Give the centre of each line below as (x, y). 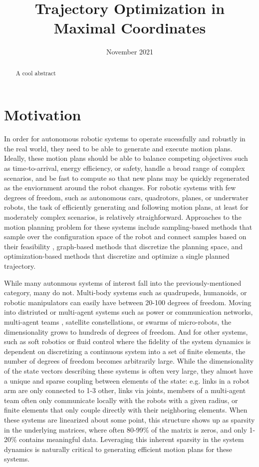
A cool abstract (36, 73)
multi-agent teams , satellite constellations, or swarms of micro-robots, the (118, 321)
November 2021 (130, 52)
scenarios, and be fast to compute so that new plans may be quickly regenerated (127, 178)
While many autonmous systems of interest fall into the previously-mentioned (123, 282)
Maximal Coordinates (130, 28)
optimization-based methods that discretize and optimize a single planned (117, 256)
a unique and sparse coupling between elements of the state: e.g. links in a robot (127, 380)
